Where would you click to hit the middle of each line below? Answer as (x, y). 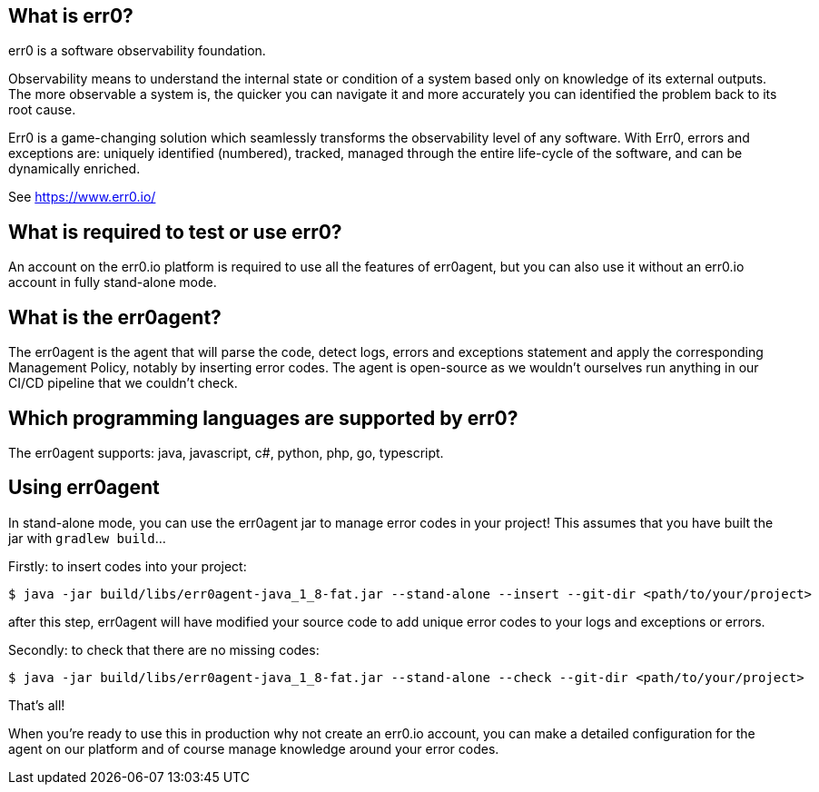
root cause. (42, 110)
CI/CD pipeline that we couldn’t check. (123, 383)
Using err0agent (84, 488)
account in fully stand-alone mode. (113, 282)
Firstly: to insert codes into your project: (128, 566)
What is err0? (71, 16)
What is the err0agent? (115, 317)
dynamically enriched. (74, 169)
